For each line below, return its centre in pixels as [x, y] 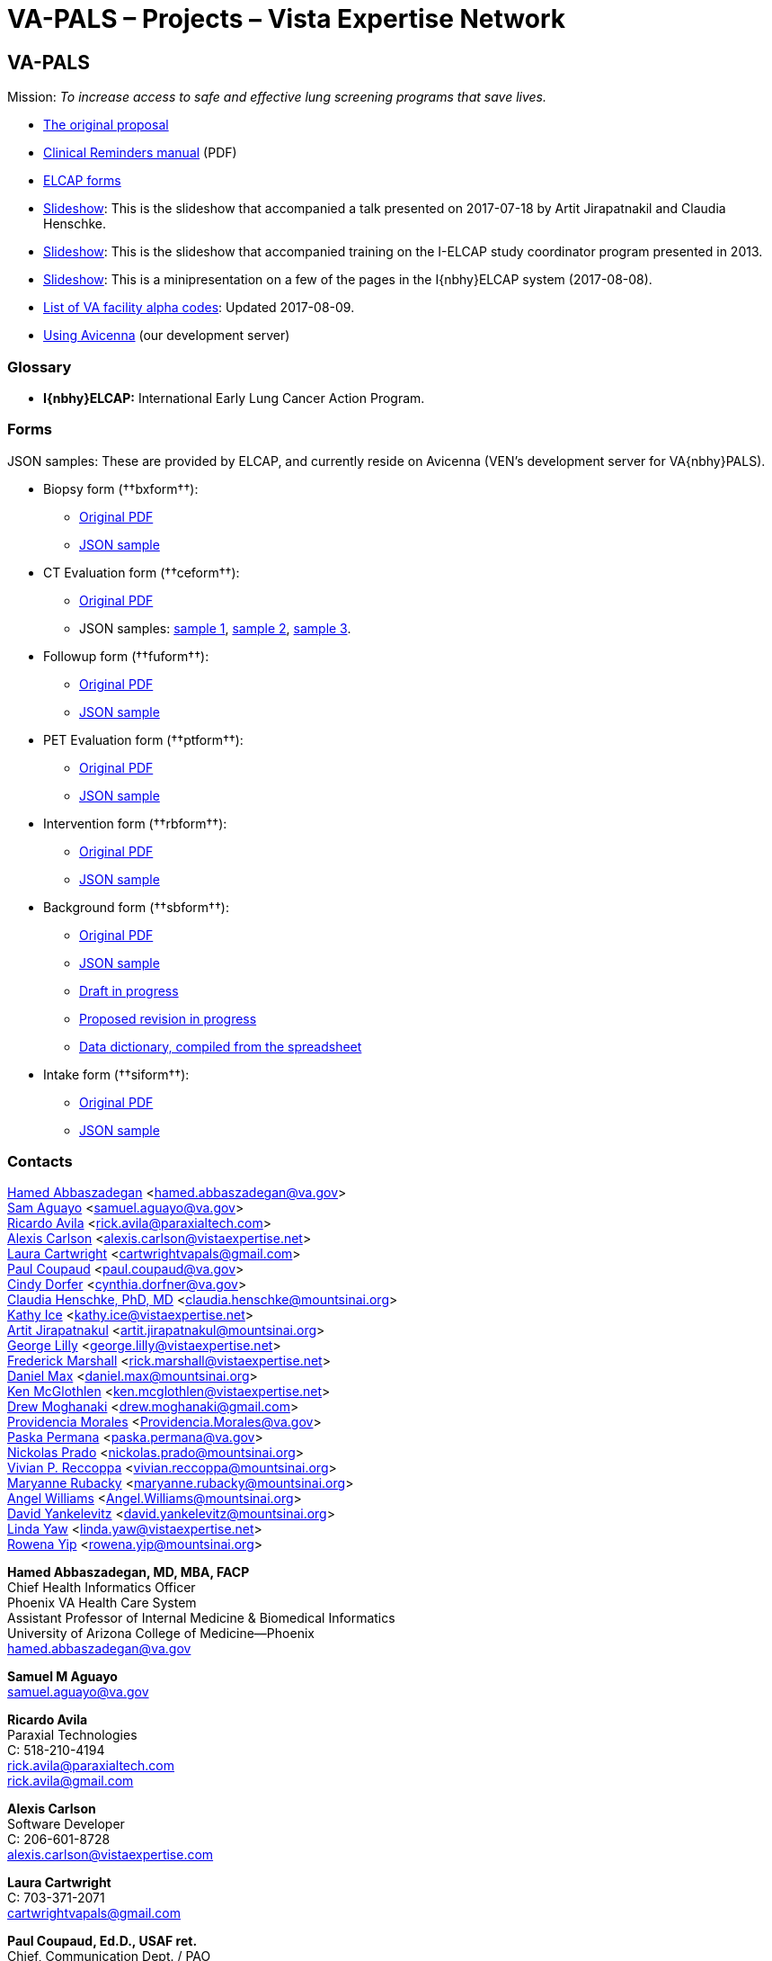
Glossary [40, 367]
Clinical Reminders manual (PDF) [140, 153]
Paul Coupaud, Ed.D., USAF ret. [102, 1941]
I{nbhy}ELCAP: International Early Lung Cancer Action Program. [234, 398]
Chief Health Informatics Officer [102, 1588]
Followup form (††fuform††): [126, 656]
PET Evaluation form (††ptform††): [143, 739]
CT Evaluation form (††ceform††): [142, 572]
